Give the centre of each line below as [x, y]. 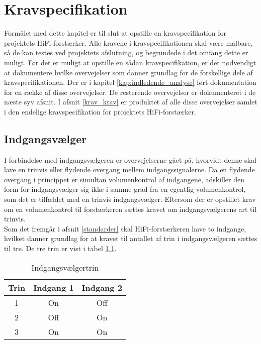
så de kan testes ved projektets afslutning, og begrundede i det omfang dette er [126, 52]
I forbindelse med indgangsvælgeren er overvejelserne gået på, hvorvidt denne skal [130, 159]
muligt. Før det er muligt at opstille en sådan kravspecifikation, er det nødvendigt [130, 62]
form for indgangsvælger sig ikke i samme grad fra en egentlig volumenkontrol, [125, 189]
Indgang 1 [54, 287]
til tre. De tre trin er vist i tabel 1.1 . [60, 248]
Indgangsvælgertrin [65, 267]
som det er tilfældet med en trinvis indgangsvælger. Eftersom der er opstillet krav [130, 199]
